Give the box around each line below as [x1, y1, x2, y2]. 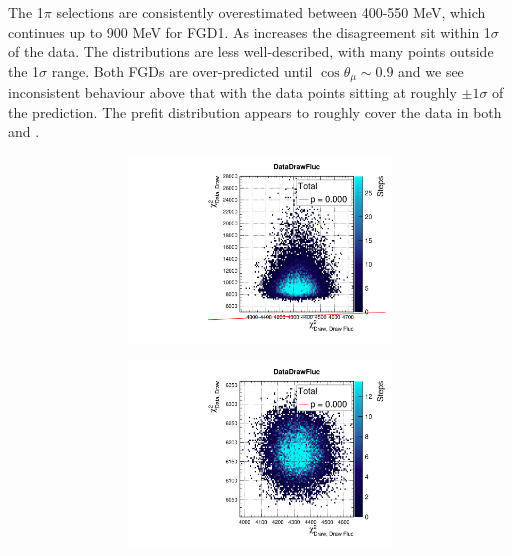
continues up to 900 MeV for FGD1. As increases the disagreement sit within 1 [8, 21, 491, 42]
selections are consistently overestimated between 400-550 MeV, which [56, 2, 486, 22]
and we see [398, 60, 464, 81]
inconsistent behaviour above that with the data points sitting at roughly [8, 82, 457, 103]
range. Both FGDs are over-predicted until [51, 60, 313, 81]
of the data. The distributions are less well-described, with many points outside [8, 41, 494, 62]
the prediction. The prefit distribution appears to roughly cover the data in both [8, 101, 502, 122]
